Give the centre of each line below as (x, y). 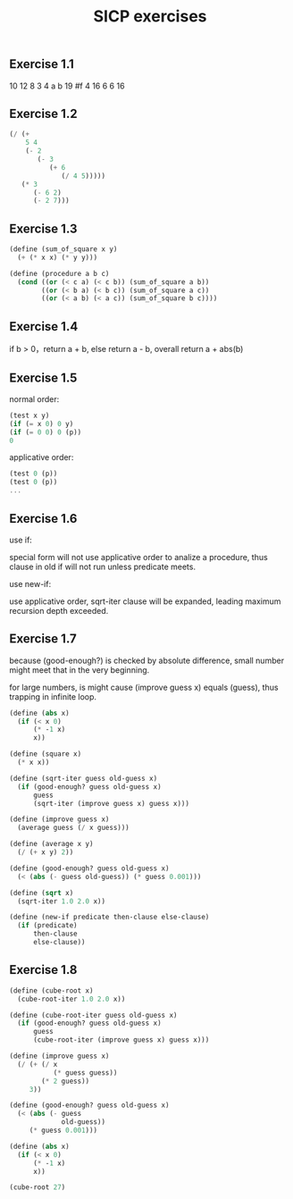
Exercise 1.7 (43, 639)
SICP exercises (150, 17)
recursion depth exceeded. (59, 610)
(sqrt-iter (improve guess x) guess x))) (111, 803)
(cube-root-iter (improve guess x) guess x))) (121, 1040)
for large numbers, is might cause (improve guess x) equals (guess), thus (144, 687)
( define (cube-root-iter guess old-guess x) (93, 1015)
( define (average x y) (51, 844)
